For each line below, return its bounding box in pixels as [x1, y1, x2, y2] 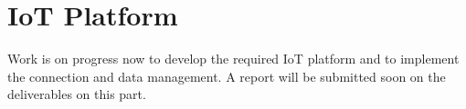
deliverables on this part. [7, 84, 146, 104]
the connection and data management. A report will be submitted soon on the [7, 66, 446, 85]
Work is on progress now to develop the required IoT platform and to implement [7, 49, 460, 68]
